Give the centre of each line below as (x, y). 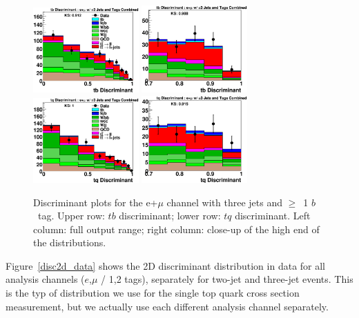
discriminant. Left (273, 216)
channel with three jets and (224, 202)
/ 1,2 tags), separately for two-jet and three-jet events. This (227, 279)
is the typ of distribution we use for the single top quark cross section (153, 293)
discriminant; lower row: (170, 216)
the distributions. (70, 242)
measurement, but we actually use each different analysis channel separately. (167, 306)
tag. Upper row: (71, 216)
